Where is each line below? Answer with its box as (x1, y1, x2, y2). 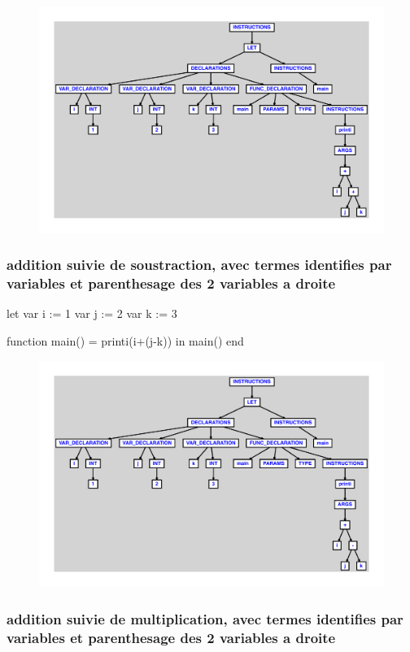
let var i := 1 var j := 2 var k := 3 (7, 305, 177, 322)
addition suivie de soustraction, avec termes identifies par (7, 254, 392, 275)
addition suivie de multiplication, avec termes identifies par (7, 608, 403, 628)
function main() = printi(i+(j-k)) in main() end (7, 332, 244, 349)
